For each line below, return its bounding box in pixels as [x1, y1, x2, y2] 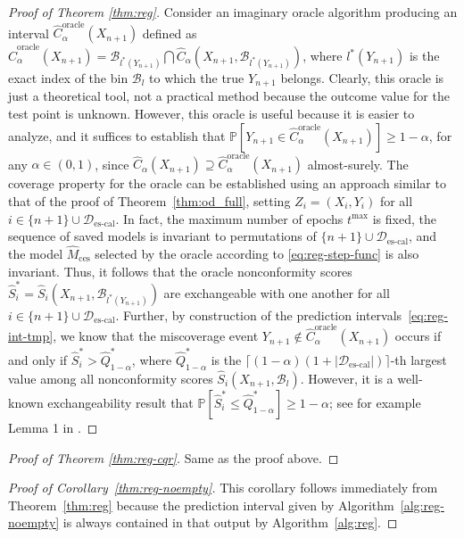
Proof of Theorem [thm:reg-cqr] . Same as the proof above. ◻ [8, 448, 339, 467]
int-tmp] [8, 327, 54, 345]
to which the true [149, 69, 244, 87]
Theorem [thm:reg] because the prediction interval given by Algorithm [8, 495, 394, 514]
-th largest [390, 350, 447, 368]
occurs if [394, 327, 442, 345]
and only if [8, 350, 68, 368]
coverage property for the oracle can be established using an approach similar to [8, 174, 446, 193]
